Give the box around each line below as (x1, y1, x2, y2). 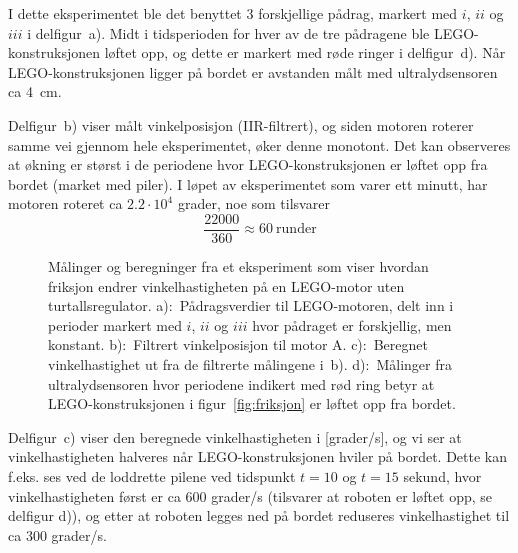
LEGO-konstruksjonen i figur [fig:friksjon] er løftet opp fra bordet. (48, 393, 456, 414)
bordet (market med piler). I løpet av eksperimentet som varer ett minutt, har (8, 173, 488, 194)
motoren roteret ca (8, 193, 123, 214)
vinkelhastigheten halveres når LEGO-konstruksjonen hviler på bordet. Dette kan (8, 446, 508, 467)
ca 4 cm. (8, 81, 62, 102)
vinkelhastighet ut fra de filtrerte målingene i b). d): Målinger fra (48, 353, 452, 374)
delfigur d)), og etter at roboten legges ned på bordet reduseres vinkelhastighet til (8, 505, 510, 526)
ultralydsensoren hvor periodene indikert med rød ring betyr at (48, 373, 435, 394)
